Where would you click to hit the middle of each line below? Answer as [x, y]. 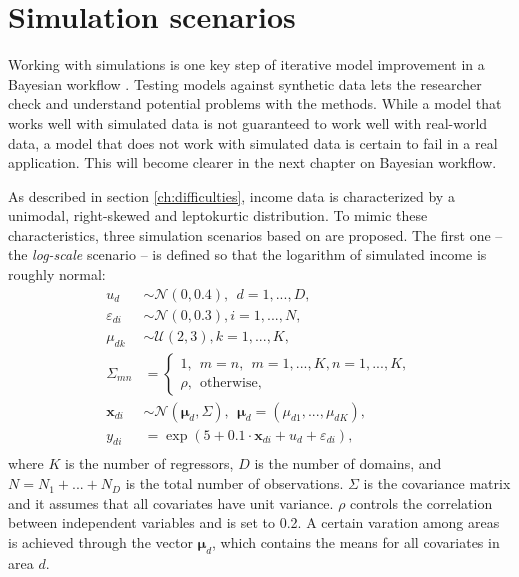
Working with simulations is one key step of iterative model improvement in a [246, 64]
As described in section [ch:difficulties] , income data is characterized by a [231, 195]
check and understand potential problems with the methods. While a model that [255, 103]
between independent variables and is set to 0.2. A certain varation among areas [254, 522]
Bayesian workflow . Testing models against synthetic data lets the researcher [245, 83]
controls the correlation [421, 502]
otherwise [229, 383]
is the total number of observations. [234, 483]
